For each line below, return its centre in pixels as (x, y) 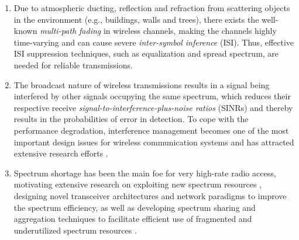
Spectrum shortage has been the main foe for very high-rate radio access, (145, 173)
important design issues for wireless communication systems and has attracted (154, 142)
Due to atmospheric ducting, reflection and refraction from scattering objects (152, 8)
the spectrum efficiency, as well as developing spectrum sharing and (135, 207)
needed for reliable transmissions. (73, 65)
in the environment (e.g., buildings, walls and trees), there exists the (136, 19)
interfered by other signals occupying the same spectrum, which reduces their (152, 96)
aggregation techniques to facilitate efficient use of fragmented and (133, 219)
